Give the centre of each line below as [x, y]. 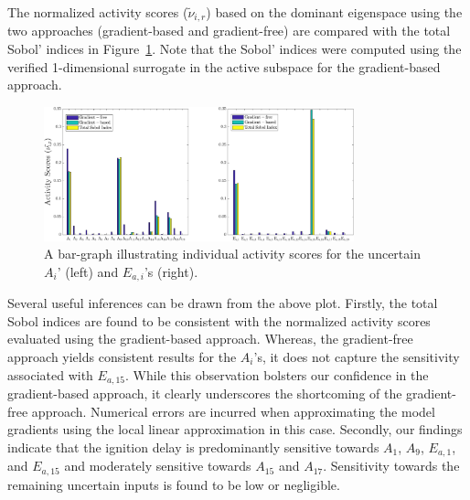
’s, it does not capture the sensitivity [357, 356]
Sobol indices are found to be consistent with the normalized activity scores [219, 320]
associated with [50, 374]
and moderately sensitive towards [158, 466]
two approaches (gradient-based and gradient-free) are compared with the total [229, 31]
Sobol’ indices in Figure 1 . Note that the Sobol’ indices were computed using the [235, 49]
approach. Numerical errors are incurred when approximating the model [233, 411]
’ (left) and [88, 271]
